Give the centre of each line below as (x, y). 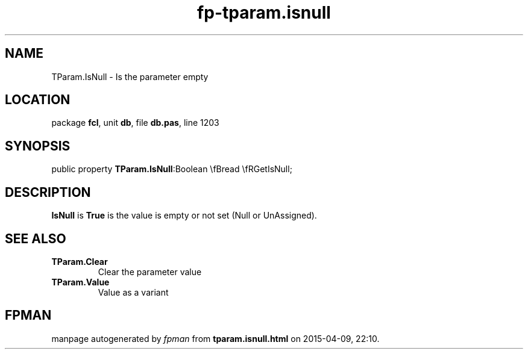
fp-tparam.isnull (264, 13)
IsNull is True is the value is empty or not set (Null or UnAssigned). (184, 216)
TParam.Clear (80, 261)
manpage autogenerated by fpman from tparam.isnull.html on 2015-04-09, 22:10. (215, 338)
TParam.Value (80, 282)
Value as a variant (133, 292)
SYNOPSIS (38, 146)
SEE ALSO (36, 238)
